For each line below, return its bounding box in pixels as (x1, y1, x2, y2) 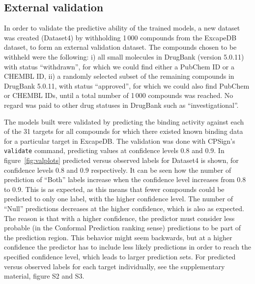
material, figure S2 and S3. (4, 271, 85, 281)
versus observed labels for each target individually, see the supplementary (4, 261, 225, 271)
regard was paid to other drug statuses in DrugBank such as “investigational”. (4, 99, 239, 110)
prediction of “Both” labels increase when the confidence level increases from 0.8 (4, 174, 246, 185)
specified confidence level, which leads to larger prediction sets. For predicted (4, 251, 236, 261)
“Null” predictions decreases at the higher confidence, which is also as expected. (4, 203, 244, 213)
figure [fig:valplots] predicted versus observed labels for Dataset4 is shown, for (4, 155, 239, 165)
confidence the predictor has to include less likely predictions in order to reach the (4, 242, 251, 252)
